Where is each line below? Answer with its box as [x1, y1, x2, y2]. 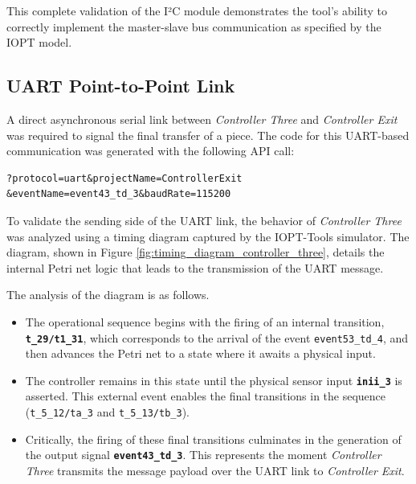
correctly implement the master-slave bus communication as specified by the [6, 18, 381, 35]
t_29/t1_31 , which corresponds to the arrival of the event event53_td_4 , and [25, 329, 409, 346]
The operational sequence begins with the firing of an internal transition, [25, 313, 385, 330]
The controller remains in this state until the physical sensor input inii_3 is [25, 371, 402, 388]
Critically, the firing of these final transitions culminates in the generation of [25, 430, 402, 447]
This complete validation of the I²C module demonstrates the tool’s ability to [6, 2, 387, 18]
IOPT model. [6, 34, 72, 51]
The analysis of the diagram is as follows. [6, 286, 210, 303]
